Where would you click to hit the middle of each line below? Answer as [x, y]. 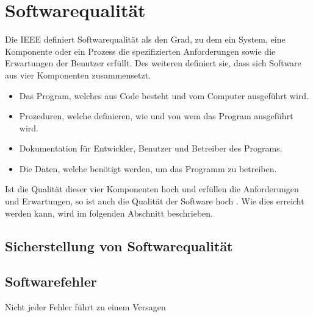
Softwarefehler [51, 281]
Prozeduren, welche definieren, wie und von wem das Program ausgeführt [156, 116]
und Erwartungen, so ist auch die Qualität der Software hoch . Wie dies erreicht [155, 201]
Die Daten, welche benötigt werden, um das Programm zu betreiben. [148, 168]
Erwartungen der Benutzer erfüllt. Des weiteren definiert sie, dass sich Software [153, 63]
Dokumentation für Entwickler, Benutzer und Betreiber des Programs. [151, 148]
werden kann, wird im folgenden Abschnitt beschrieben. [109, 213]
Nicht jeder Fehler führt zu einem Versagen [85, 307]
